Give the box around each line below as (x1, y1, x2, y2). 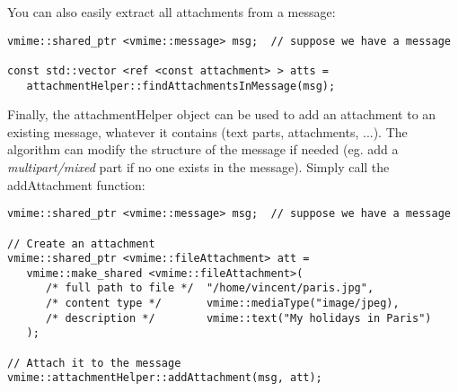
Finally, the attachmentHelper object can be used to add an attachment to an (7, 105, 436, 124)
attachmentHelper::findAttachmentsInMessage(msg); (26, 79, 336, 92)
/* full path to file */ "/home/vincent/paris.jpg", (45, 282, 374, 295)
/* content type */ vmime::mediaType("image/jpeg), (45, 297, 400, 310)
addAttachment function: (7, 175, 145, 194)
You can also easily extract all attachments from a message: (7, 3, 336, 21)
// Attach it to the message (7, 356, 181, 369)
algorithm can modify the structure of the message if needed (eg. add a (7, 140, 399, 159)
